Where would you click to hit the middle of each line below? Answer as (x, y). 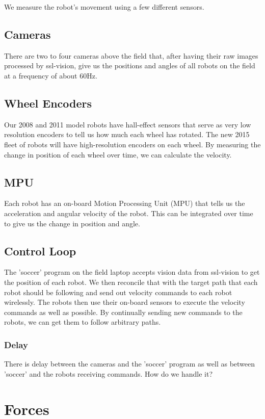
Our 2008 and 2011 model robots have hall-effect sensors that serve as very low (128, 124)
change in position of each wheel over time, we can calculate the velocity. (118, 154)
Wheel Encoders (48, 103)
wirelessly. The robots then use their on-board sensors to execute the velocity (125, 302)
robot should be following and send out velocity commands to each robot (118, 292)
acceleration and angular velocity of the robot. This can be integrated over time (129, 213)
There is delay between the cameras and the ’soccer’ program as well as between (130, 364)
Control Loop (40, 251)
